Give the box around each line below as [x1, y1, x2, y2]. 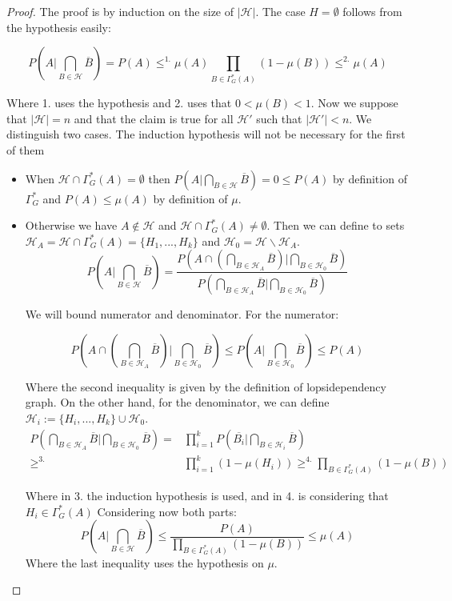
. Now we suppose [310, 94, 398, 111]
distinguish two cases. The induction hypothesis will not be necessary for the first [6, 126, 406, 142]
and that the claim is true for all [74, 110, 234, 126]
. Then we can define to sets [266, 217, 405, 234]
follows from [342, 3, 402, 19]
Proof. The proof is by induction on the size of [6, 3, 234, 19]
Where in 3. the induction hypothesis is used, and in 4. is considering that [25, 487, 389, 503]
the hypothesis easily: [6, 18, 111, 35]
